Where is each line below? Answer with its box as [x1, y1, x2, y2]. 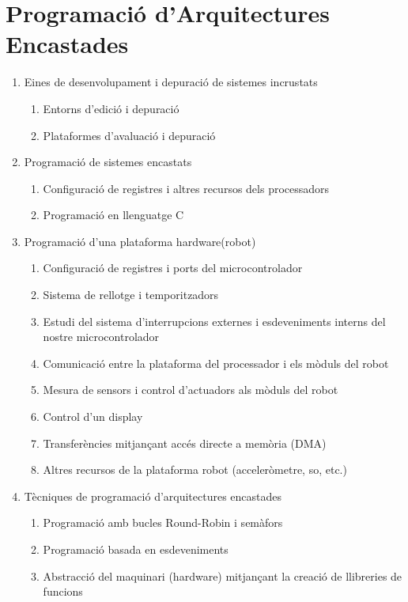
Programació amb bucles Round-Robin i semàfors [43, 514, 283, 531]
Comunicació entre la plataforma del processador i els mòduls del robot [43, 354, 389, 371]
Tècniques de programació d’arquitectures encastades [24, 487, 282, 504]
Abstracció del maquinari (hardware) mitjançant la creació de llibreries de [43, 567, 402, 584]
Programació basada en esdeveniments [43, 541, 229, 557]
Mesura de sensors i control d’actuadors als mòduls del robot [43, 381, 338, 398]
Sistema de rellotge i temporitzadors [43, 286, 219, 303]
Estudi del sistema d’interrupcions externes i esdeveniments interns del [43, 312, 386, 329]
